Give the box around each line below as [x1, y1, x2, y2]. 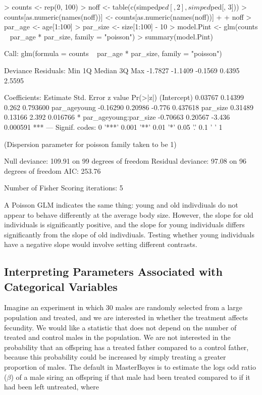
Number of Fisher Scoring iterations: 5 [4, 182, 123, 193]
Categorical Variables [4, 278, 118, 294]
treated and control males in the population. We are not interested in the [4, 332, 231, 342]
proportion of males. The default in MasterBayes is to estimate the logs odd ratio [4, 362, 256, 372]
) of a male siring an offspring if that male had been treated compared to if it [11, 371, 250, 382]
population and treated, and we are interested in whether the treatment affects [4, 312, 248, 323]
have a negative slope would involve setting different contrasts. [4, 239, 197, 250]
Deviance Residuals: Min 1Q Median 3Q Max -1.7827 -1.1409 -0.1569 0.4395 [4, 65, 240, 75]
